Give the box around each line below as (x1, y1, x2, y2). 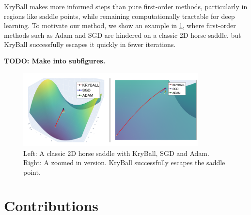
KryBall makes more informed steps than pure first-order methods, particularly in (4, 1, 248, 11)
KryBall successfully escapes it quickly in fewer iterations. (4, 39, 176, 49)
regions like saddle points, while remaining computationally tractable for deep (4, 11, 235, 21)
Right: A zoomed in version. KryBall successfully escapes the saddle (23, 157, 225, 168)
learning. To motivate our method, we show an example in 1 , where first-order (4, 20, 236, 31)
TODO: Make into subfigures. (4, 55, 106, 65)
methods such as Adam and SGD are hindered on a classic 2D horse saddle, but (4, 30, 241, 40)
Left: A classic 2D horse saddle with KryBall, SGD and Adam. (23, 148, 209, 158)
